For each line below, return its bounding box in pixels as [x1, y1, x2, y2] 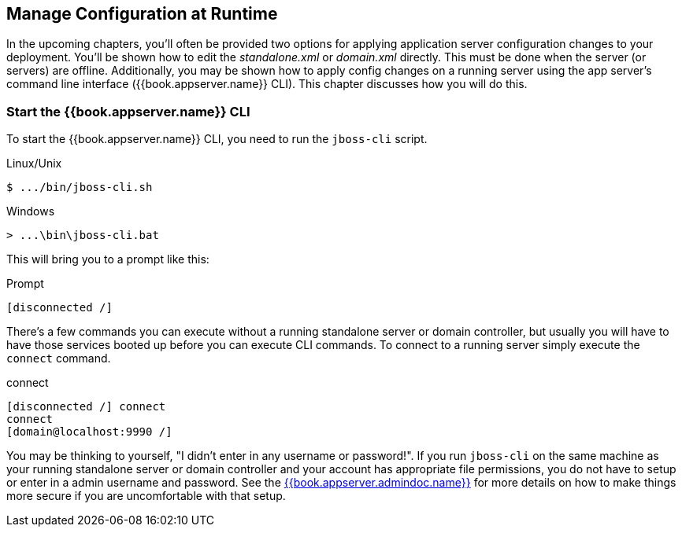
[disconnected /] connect [6, 400, 166, 414]
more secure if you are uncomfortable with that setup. [6, 489, 286, 503]
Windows [6, 204, 55, 219]
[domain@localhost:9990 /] [6, 425, 172, 439]
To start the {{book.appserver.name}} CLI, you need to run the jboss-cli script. [6, 132, 428, 146]
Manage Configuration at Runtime [6, 4, 278, 24]
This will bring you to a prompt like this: [6, 252, 209, 266]
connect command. [6, 351, 111, 366]
